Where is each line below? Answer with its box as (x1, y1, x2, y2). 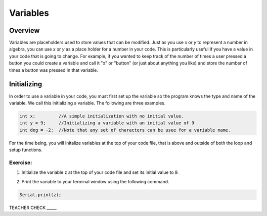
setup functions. (9, 147, 43, 153)
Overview (9, 26, 40, 35)
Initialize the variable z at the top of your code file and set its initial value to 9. (21, 169, 179, 175)
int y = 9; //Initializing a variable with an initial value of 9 (19, 120, 195, 126)
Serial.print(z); (19, 192, 62, 198)
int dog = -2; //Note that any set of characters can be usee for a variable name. (19, 127, 231, 133)
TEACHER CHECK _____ (9, 205, 57, 211)
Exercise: (9, 159, 32, 166)
